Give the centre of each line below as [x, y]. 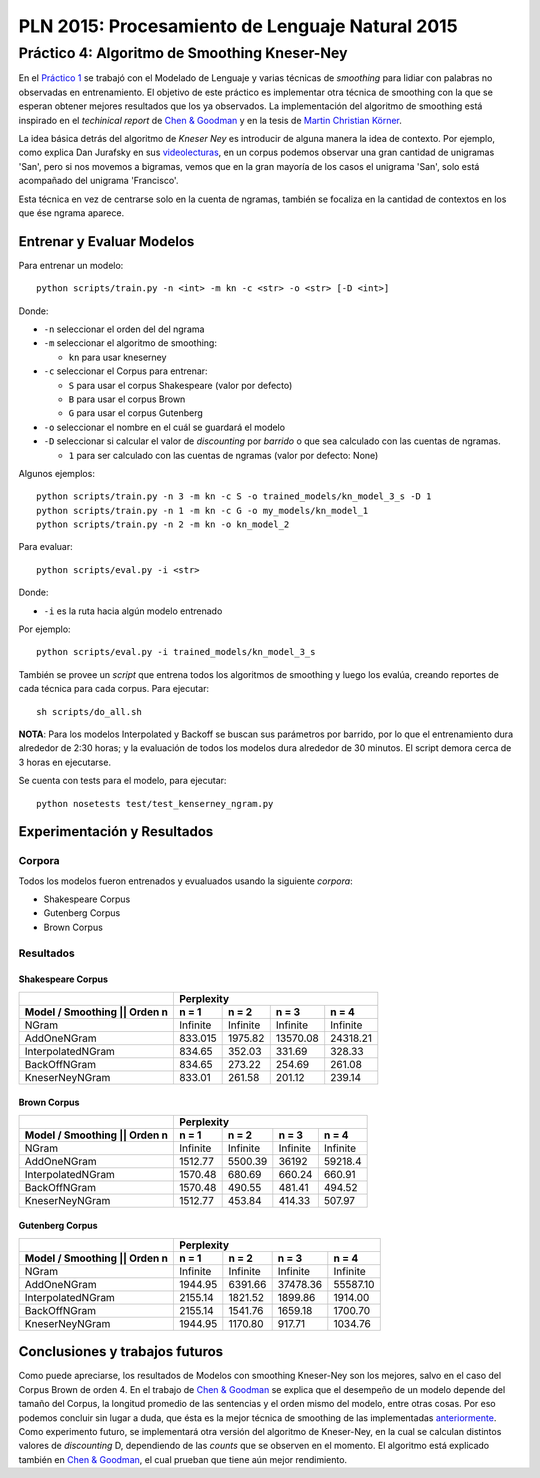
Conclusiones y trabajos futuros [121, 1351]
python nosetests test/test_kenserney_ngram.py [155, 803]
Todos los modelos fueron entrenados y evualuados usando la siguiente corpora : [186, 881]
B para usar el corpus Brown [127, 399]
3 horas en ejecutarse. [65, 762]
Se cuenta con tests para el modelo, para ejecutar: [122, 781]
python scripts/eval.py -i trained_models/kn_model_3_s [176, 652]
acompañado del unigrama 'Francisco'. [98, 181]
